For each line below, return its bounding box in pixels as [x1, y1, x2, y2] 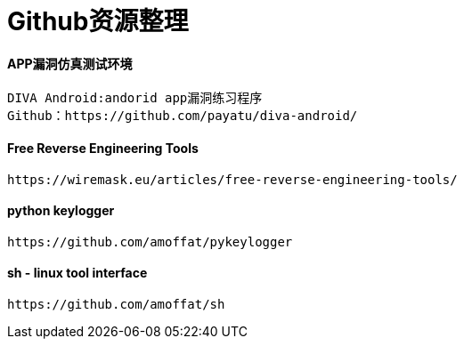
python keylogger [7, 203, 115, 219]
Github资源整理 [7, 6, 189, 36]
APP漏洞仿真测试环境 [7, 55, 133, 71]
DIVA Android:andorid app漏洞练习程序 [7, 91, 263, 106]
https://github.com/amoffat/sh [7, 297, 225, 312]
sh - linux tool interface [7, 265, 148, 281]
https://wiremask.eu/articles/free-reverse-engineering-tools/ [7, 172, 458, 187]
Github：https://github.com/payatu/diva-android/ [7, 109, 358, 124]
